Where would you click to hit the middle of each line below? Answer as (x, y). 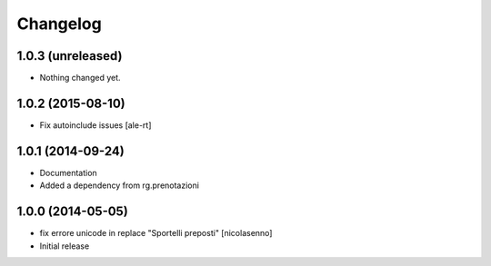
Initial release (65, 246)
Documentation (68, 172)
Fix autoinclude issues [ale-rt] (95, 125)
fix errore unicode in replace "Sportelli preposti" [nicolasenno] (156, 233)
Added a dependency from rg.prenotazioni (120, 185)
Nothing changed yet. (80, 78)
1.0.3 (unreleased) (70, 56)
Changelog (59, 24)
